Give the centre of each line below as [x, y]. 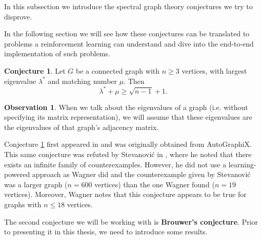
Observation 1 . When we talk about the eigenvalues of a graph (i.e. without [126, 107]
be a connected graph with [118, 70]
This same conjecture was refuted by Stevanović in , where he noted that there [128, 154]
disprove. [18, 16]
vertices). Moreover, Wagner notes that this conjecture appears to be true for [125, 194]
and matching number [83, 81]
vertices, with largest [214, 70]
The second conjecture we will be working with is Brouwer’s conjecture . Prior [131, 221]
